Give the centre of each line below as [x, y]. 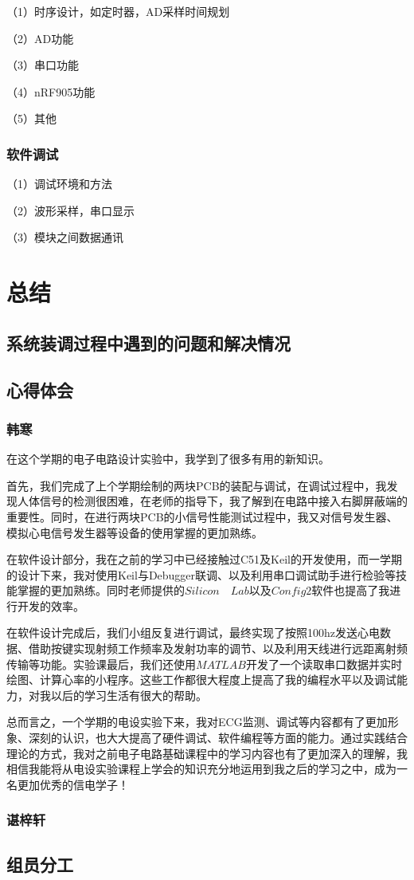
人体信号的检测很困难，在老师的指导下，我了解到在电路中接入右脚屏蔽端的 [212, 501]
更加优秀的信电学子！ [73, 784]
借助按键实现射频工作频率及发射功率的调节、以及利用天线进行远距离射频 [218, 648]
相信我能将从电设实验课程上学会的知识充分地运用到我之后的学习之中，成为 [201, 769]
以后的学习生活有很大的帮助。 [129, 695]
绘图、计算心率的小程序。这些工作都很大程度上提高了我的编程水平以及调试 [201, 680]
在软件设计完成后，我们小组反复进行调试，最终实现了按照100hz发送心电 [193, 632]
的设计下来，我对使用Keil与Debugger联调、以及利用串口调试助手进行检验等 [201, 574]
